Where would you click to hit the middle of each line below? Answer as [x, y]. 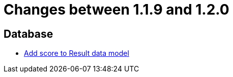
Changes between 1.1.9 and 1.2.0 [116, 10]
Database [28, 34]
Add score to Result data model [77, 53]
